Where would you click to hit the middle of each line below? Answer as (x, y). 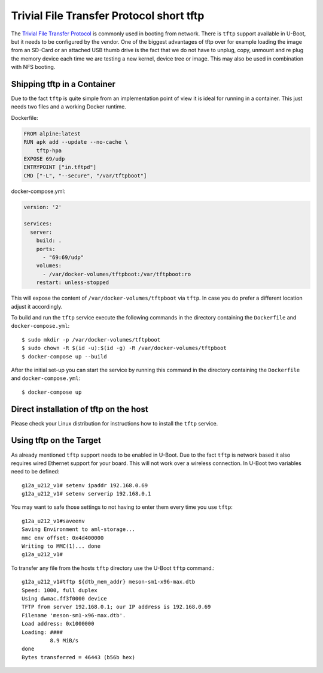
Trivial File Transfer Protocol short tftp (108, 16)
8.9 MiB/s (64, 640)
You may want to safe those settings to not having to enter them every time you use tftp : (122, 507)
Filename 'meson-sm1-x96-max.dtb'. (74, 615)
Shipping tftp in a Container (63, 84)
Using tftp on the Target (56, 440)
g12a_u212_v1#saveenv (53, 521)
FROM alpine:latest (52, 134)
